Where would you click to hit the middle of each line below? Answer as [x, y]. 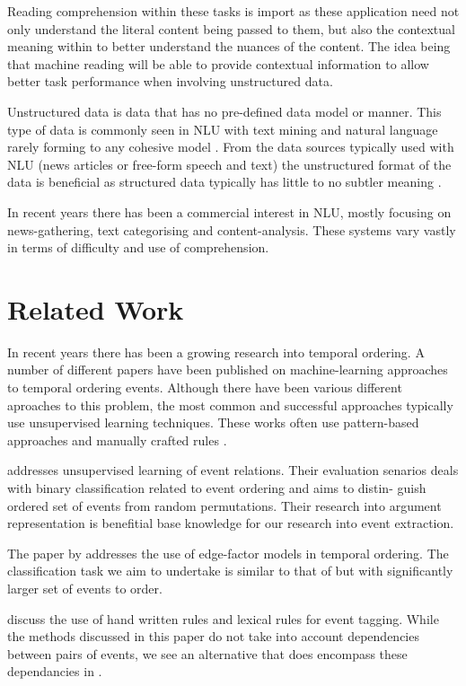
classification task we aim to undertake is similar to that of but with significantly [230, 571]
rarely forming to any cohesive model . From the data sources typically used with [231, 147]
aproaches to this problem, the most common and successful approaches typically [230, 405]
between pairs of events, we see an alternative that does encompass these [207, 653]
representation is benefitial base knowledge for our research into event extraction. [231, 523]
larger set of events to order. [85, 588]
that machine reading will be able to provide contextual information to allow [218, 63]
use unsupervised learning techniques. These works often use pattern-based [213, 422]
